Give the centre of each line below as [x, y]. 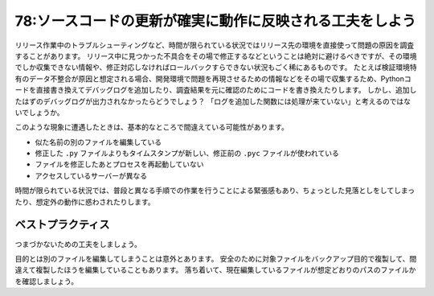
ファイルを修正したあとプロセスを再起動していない [119, 164]
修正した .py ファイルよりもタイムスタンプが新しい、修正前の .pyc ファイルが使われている [187, 154]
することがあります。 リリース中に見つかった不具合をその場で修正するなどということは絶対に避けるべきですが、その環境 [216, 55]
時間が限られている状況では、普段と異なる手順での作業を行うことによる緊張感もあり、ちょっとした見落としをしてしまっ [215, 191]
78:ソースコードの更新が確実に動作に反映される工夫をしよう [216, 21]
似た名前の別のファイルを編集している [98, 142]
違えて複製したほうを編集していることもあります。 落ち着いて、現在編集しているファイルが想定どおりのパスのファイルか [215, 270]
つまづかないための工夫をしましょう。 [78, 244]
